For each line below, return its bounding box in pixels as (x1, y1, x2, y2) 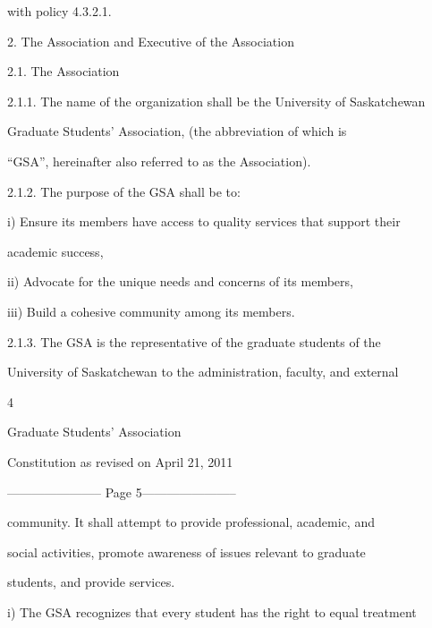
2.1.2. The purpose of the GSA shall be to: (7, 182, 241, 200)
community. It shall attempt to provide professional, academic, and (7, 513, 375, 531)
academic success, (7, 242, 104, 260)
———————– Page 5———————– (7, 482, 236, 501)
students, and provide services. (7, 573, 175, 591)
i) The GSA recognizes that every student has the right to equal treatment (7, 602, 417, 621)
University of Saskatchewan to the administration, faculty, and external (7, 362, 399, 381)
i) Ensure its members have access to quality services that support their (7, 212, 401, 231)
